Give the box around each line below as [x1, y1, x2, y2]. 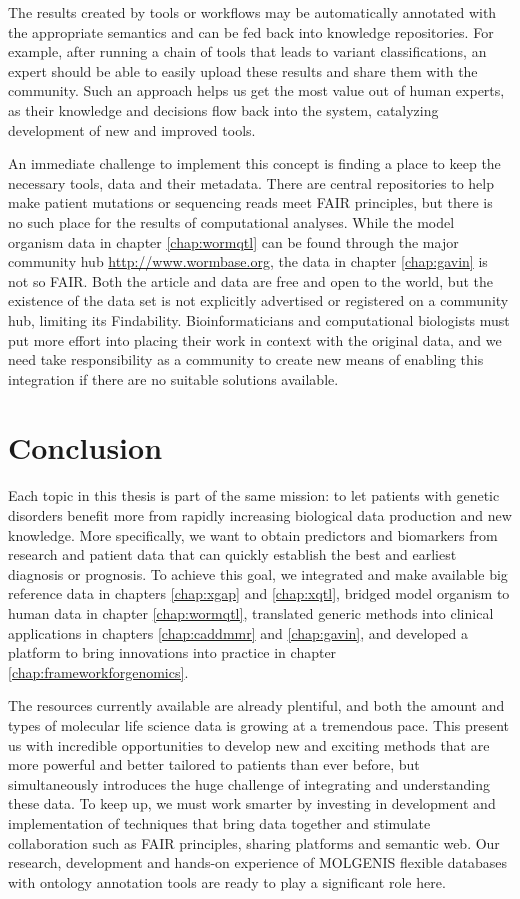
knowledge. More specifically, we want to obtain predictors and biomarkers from [8, 524, 498, 545]
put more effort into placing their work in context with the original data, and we [8, 329, 502, 350]
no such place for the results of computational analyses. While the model [8, 211, 455, 232]
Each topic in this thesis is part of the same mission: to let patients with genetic [8, 485, 500, 506]
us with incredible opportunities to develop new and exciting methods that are [8, 734, 490, 755]
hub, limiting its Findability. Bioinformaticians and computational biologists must [8, 309, 510, 330]
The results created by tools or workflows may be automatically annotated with [8, 2, 497, 22]
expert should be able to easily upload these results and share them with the [8, 60, 478, 81]
